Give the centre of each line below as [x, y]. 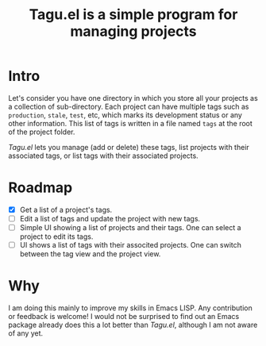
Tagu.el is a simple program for [133, 15]
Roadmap [40, 188]
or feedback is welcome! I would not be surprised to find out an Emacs [124, 317]
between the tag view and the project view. [90, 254]
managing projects [133, 31]
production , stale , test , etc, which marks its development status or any [125, 115]
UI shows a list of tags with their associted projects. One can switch [131, 245]
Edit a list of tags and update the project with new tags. [110, 218]
